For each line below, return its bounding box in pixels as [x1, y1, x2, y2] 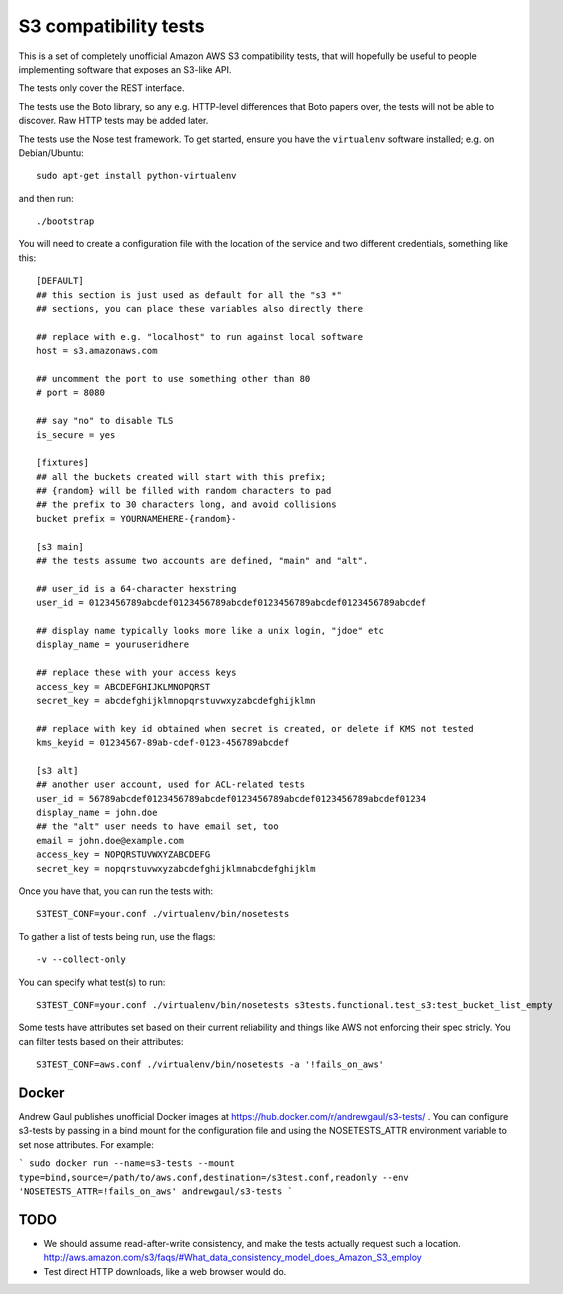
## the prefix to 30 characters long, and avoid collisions [36, 499, 337, 510]
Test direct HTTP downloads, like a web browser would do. [43, 1265, 287, 1277]
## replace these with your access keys [36, 667, 237, 679]
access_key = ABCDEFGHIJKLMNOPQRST [36, 681, 211, 692]
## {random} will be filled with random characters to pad [36, 485, 332, 497]
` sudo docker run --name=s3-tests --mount [18, 1158, 235, 1169]
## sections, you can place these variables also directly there [36, 303, 364, 315]
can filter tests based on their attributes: [18, 1035, 184, 1047]
